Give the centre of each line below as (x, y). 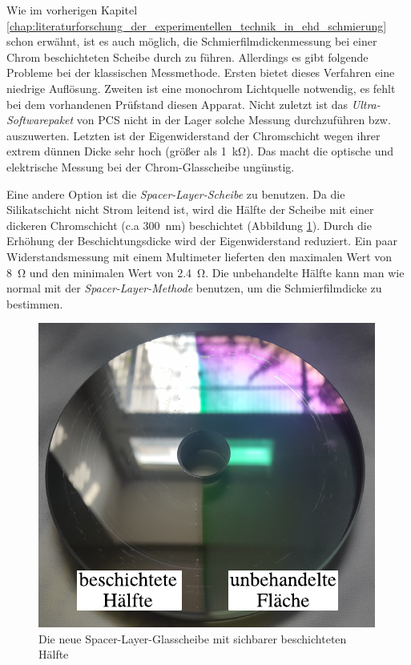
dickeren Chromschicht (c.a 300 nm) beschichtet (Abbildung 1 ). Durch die (189, 225)
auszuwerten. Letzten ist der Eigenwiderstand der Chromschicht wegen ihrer (193, 135)
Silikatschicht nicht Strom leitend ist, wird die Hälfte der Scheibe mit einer (190, 210)
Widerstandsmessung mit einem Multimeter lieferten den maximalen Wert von (199, 256)
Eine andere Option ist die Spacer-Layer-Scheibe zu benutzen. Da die (176, 193)
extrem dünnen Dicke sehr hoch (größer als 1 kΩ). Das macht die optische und (200, 151)
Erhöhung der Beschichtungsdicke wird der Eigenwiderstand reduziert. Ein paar (202, 241)
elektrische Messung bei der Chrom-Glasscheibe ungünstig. (151, 166)
